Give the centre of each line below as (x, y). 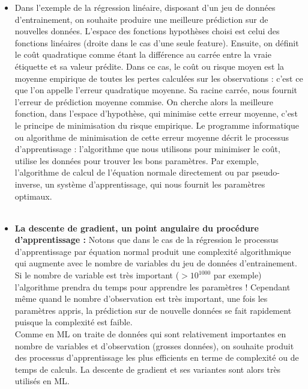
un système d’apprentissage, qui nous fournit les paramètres (155, 184)
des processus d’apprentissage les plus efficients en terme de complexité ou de (157, 357)
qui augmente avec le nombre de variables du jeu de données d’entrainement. (156, 263)
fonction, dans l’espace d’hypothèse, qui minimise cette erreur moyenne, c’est (156, 113)
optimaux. (33, 196)
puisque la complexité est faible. (74, 322)
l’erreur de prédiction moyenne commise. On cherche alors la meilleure (144, 101)
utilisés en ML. (42, 381)
